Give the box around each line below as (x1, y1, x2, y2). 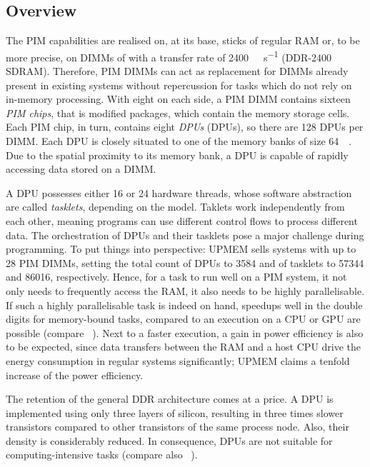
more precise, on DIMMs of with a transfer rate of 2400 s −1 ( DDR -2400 (6, 47, 332, 64)
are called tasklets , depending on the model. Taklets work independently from (6, 199, 345, 214)
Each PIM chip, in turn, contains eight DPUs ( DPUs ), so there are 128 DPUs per (6, 119, 364, 134)
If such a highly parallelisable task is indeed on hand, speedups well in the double (6, 297, 363, 312)
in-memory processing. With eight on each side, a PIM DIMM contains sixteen (6, 91, 351, 106)
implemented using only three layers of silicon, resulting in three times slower (6, 405, 344, 420)
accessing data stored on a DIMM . (6, 161, 156, 176)
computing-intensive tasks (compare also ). (6, 447, 198, 462)
